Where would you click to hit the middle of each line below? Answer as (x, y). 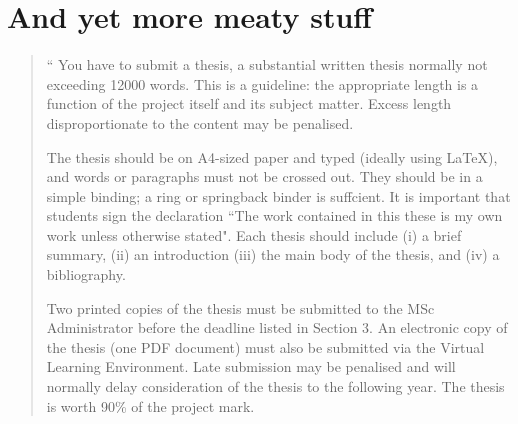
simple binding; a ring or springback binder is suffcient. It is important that (278, 195)
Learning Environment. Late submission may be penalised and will (251, 366)
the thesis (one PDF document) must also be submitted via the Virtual (265, 346)
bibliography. (86, 274)
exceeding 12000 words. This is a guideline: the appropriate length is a (262, 83)
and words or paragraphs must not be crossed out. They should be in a (264, 176)
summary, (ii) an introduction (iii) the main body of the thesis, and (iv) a (273, 254)
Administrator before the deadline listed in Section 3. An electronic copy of (277, 327)
